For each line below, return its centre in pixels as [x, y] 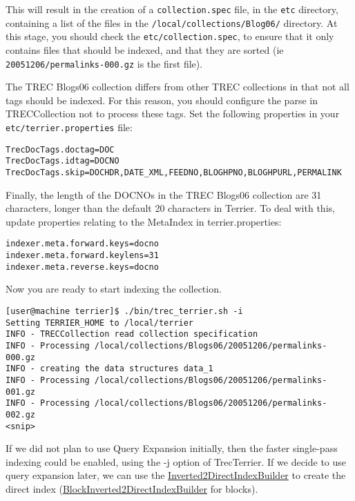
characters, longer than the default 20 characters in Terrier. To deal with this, [170, 208]
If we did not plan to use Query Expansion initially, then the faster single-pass [172, 448]
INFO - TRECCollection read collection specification [132, 334]
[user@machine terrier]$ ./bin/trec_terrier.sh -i [124, 311]
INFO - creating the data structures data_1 [109, 369]
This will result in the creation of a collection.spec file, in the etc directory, [172, 9]
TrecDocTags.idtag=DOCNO [63, 161]
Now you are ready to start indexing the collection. [114, 289]
